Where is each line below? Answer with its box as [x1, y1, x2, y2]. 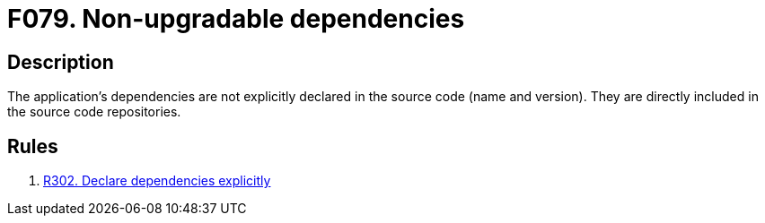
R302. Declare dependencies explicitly [43, 173, 271, 189]
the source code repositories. [7, 104, 181, 120]
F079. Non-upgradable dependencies [7, 4, 465, 34]
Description [7, 50, 114, 73]
